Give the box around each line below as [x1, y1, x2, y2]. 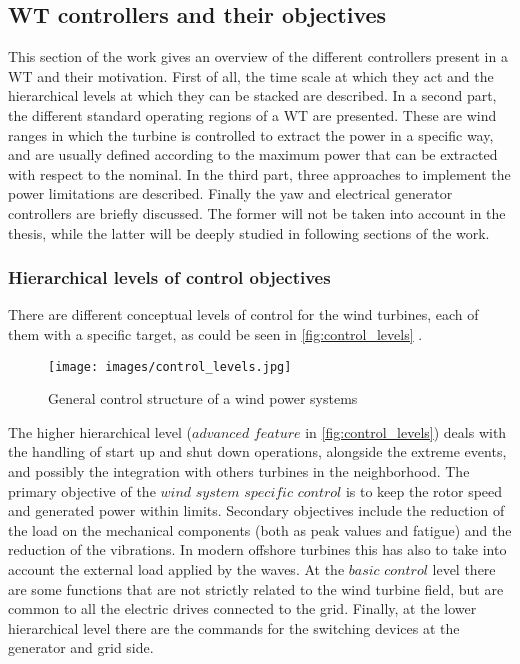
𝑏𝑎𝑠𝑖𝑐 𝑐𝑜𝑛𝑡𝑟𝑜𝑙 [348, 563, 428, 578]
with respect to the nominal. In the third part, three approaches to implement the [8, 163, 511, 184]
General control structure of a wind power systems [48, 388, 358, 409]
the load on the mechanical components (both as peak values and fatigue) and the [8, 519, 512, 540]
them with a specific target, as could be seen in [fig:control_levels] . [8, 323, 423, 344]
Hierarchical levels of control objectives [8, 265, 331, 290]
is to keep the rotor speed [345, 480, 503, 501]
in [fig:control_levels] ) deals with [305, 421, 507, 442]
